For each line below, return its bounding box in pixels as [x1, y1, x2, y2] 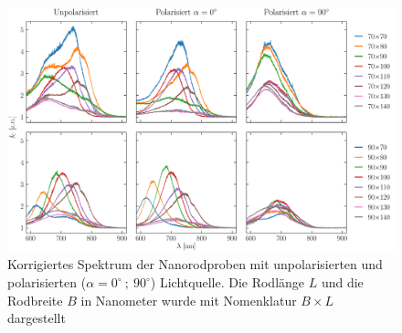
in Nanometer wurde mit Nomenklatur [80, 290, 297, 309]
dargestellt [7, 308, 66, 328]
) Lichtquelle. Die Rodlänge [150, 273, 305, 292]
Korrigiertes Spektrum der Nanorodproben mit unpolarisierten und [7, 255, 383, 274]
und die [321, 273, 364, 292]
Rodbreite [7, 290, 63, 309]
